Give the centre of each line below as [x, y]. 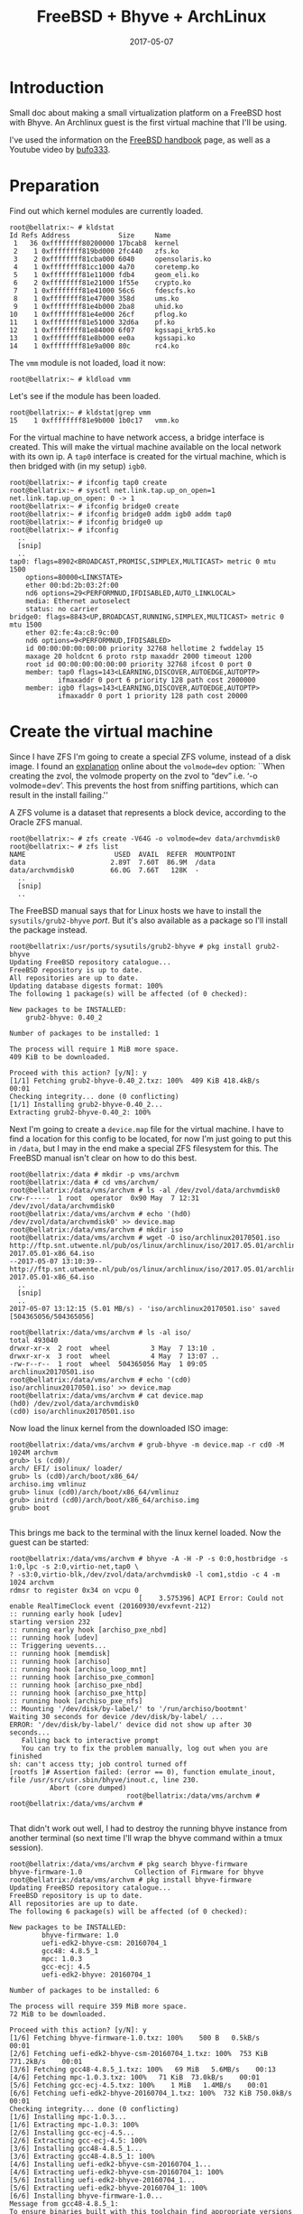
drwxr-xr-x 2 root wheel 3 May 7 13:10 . [113, 1348]
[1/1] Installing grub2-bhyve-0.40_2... [87, 1104]
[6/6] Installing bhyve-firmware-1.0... [87, 2196]
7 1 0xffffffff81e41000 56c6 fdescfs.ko [104, 291]
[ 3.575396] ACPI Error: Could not [211, 1598]
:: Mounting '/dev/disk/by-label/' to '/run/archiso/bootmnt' [129, 1708]
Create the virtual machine [111, 731]
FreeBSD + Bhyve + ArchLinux [151, 17]
